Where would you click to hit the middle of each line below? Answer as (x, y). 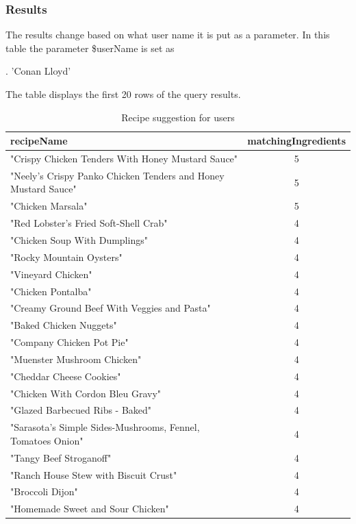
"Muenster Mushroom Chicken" (76, 359)
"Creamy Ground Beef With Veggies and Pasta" (111, 308)
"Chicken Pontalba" (51, 291)
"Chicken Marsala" (49, 206)
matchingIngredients (296, 141)
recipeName (39, 141)
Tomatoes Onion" (47, 440)
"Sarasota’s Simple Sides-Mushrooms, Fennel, (105, 427)
